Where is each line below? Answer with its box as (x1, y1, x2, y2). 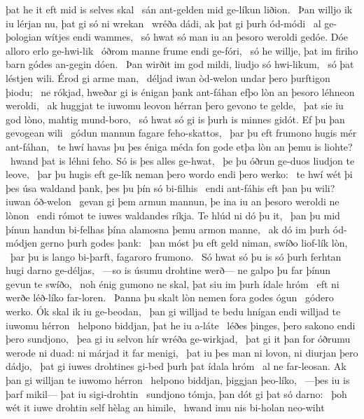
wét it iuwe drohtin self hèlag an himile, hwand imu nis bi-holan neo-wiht (6, 400, 325, 415)
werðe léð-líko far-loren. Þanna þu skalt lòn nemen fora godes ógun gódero (6, 290, 334, 305)
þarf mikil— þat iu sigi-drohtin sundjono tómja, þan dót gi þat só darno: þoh (6, 386, 347, 401)
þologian (6, 29, 42, 44)
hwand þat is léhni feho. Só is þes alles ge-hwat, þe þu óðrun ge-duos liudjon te (10, 153, 355, 167)
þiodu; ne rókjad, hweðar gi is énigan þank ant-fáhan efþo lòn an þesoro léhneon (6, 84, 355, 99)
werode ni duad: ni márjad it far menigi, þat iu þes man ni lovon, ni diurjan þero (6, 345, 358, 359)
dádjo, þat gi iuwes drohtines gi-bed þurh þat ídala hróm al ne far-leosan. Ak (6, 359, 346, 373)
